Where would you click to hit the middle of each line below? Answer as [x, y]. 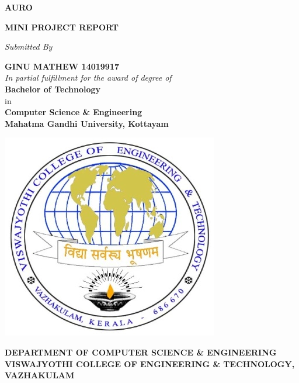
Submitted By [29, 46]
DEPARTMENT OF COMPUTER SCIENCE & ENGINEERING [141, 352]
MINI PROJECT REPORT [62, 27]
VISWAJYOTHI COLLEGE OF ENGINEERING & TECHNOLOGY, [150, 363]
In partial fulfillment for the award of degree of [88, 77]
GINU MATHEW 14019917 [62, 66]
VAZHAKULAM [40, 375]
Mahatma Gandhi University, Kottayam [87, 123]
